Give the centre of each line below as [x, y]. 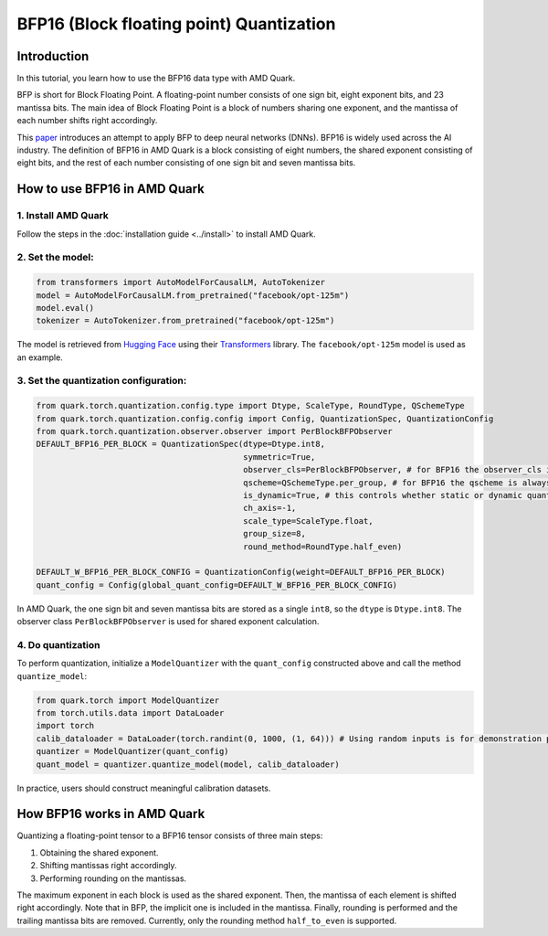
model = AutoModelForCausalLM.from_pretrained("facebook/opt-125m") [193, 295]
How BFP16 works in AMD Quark [111, 814]
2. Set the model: [56, 258]
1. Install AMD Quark [63, 216]
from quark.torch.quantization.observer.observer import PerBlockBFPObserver [214, 431]
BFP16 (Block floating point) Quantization [176, 24]
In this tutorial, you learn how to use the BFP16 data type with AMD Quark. [156, 79]
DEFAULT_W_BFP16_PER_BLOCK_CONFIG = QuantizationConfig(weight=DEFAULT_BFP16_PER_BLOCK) [241, 572]
